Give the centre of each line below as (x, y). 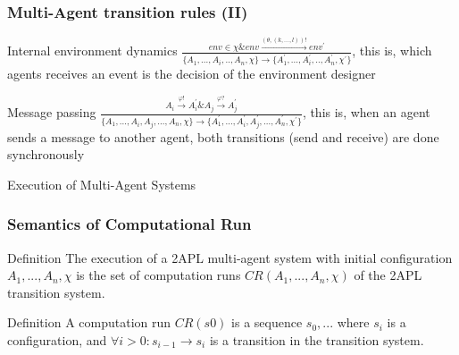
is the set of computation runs (159, 275)
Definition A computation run (89, 322)
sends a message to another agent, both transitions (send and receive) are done (223, 136)
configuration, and (57, 339)
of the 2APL (388, 275)
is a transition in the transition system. (317, 339)
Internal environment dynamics (92, 51)
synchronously (46, 154)
